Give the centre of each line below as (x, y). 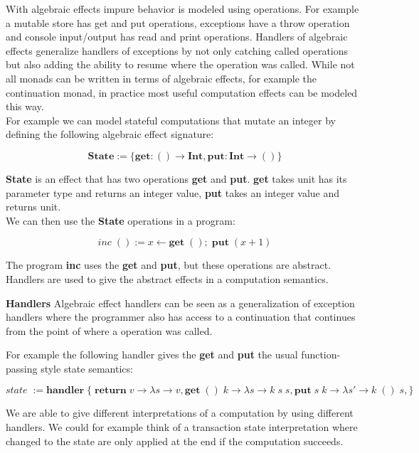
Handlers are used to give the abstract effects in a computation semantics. (167, 278)
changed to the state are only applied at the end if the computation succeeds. (175, 441)
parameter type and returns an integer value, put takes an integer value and (173, 192)
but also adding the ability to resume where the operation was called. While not (180, 64)
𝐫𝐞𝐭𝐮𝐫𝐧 (110, 391)
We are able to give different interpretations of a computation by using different (180, 413)
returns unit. (33, 207)
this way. (25, 106)
